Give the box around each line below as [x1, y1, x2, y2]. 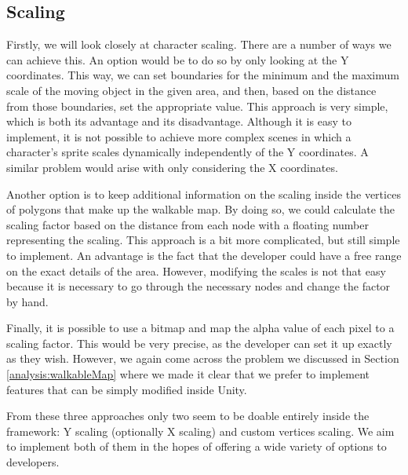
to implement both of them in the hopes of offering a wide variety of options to [6, 438, 387, 455]
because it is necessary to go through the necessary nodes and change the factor [6, 278, 391, 294]
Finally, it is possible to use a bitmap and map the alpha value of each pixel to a [6, 320, 395, 336]
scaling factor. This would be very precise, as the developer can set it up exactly [6, 334, 392, 351]
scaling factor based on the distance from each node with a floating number [6, 216, 369, 232]
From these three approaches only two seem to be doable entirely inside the [6, 407, 370, 424]
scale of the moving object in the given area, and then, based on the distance [6, 82, 377, 98]
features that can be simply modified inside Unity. [6, 381, 247, 397]
